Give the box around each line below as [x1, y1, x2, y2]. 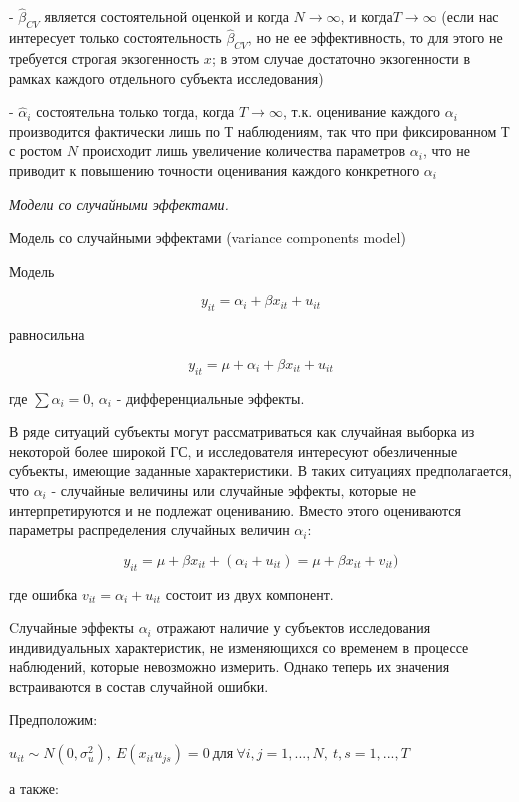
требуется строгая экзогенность [9, 48, 200, 69]
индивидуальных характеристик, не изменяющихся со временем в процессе [9, 636, 469, 657]
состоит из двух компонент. [165, 583, 334, 604]
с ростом [9, 140, 62, 161]
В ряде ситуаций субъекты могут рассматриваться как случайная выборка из [9, 421, 475, 442]
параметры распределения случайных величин [9, 519, 290, 540]
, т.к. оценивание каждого [282, 101, 440, 122]
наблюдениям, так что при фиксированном [237, 120, 497, 141]
